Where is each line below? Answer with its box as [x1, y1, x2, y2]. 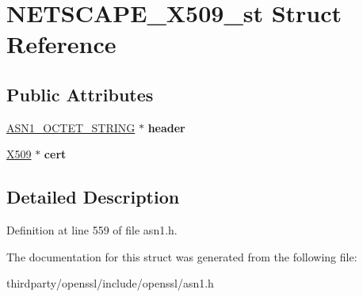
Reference [6, 28, 117, 60]
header [147, 119, 185, 135]
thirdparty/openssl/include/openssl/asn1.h [6, 275, 214, 291]
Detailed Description [6, 185, 180, 209]
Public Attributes [6, 82, 154, 106]
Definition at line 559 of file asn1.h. [6, 222, 178, 238]
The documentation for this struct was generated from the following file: [6, 248, 357, 265]
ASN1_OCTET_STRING [6, 119, 136, 135]
